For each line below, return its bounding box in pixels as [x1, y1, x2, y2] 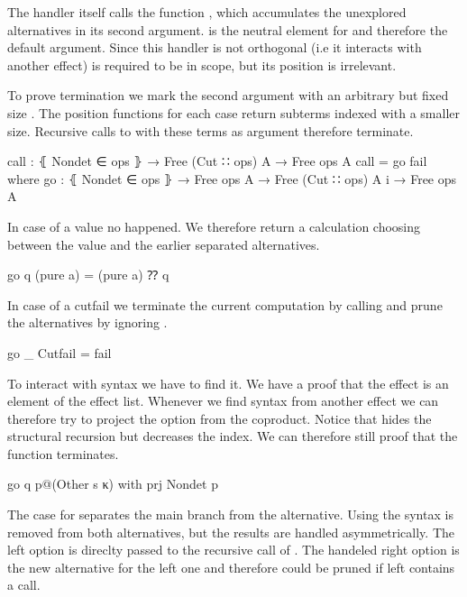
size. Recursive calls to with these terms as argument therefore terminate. [7, 121, 414, 140]
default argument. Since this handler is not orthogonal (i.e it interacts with [7, 38, 422, 57]
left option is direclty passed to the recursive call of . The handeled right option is [7, 540, 460, 559]
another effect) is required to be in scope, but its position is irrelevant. [7, 55, 397, 74]
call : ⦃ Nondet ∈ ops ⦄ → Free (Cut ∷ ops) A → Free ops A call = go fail [7, 152, 427, 170]
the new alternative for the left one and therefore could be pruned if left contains [7, 557, 455, 576]
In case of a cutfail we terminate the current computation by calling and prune [7, 295, 443, 314]
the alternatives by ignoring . [7, 313, 168, 332]
